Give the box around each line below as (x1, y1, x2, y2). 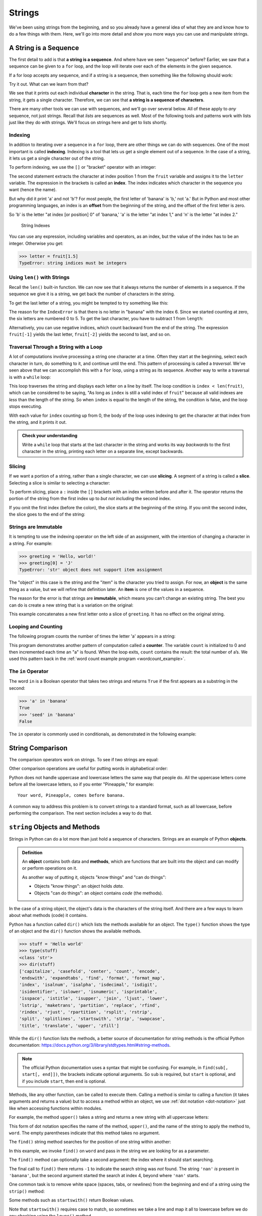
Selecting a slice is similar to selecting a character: (9, 480, 110, 486)
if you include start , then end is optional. (22, 1078, 106, 1084)
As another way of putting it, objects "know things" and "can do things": (22, 874, 166, 880)
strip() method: (9, 1188, 45, 1194)
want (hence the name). (9, 187, 57, 193)
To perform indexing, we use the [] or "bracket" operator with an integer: (9, 164, 156, 170)
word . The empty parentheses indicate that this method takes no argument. (9, 1130, 160, 1136)
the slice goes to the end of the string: (9, 511, 85, 518)
